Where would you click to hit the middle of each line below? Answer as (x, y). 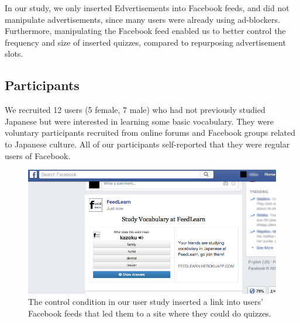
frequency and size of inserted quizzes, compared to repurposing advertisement (145, 42)
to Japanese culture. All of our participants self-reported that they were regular (147, 144)
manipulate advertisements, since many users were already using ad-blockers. (142, 19)
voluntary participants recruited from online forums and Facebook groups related (150, 133)
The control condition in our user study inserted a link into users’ (146, 302)
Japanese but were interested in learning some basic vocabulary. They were (139, 121)
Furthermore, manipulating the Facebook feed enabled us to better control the (145, 31)
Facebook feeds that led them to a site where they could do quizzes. (150, 313)
